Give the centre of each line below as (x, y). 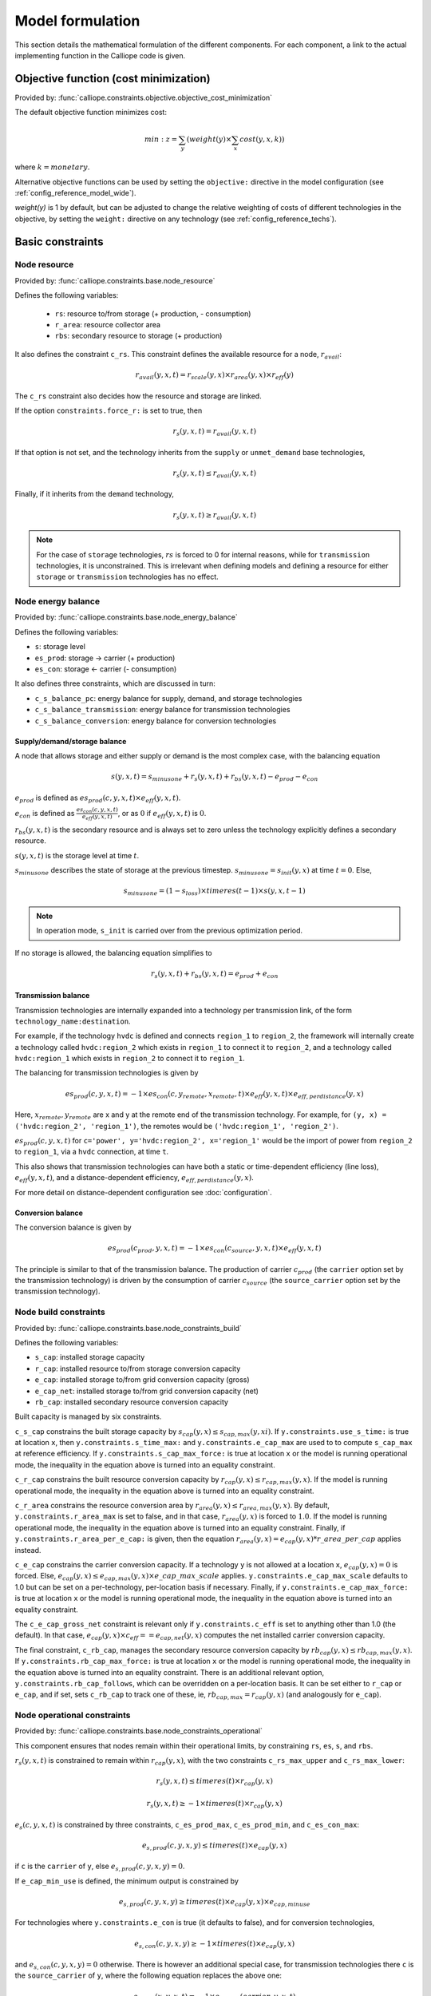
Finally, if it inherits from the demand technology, (95, 494)
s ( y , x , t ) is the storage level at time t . (77, 855)
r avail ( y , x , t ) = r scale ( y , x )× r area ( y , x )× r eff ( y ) (215, 376)
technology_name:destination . (73, 1021)
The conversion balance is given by (73, 1227)
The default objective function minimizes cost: (91, 113)
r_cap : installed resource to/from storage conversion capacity (138, 1368)
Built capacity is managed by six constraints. (88, 1416)
